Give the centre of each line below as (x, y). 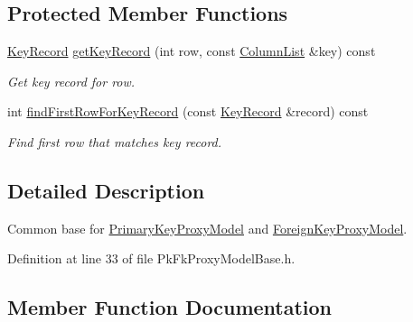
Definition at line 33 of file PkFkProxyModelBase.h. (151, 258)
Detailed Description (106, 190)
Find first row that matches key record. (115, 141)
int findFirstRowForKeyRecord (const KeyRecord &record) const (188, 111)
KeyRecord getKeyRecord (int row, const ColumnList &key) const (192, 51)
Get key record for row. (71, 81)
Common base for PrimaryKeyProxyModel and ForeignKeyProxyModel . (207, 228)
